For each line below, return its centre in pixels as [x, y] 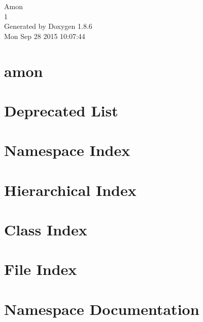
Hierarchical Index [70, 190]
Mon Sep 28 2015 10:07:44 [45, 36]
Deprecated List [61, 110]
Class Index [46, 230]
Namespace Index [67, 150]
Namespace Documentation [102, 309]
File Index [41, 269]
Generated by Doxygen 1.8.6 [48, 26]
